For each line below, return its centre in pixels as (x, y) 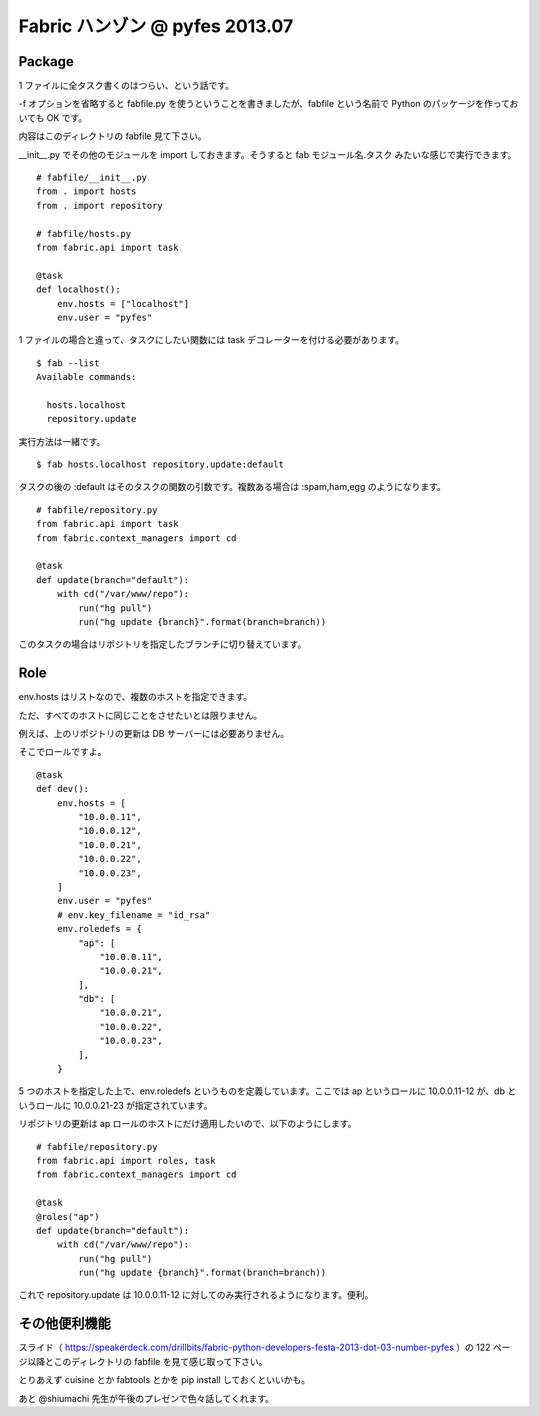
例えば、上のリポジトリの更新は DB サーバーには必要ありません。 (154, 734)
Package (46, 61)
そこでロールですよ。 (62, 752)
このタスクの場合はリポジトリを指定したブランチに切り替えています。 (162, 644)
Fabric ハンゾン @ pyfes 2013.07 (156, 26)
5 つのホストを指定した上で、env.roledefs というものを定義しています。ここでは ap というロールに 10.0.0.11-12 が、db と (267, 1091)
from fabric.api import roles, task (126, 1160)
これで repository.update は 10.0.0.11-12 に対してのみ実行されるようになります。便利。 (196, 1295)
